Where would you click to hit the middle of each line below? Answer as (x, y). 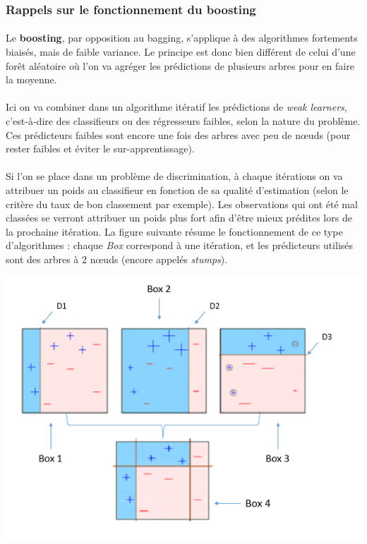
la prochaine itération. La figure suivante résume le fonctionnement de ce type (174, 231)
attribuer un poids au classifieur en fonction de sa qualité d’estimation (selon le (177, 189)
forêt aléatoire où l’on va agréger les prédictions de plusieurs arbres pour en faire (180, 65)
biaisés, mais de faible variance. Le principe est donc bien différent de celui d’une (181, 52)
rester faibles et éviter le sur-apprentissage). (100, 149)
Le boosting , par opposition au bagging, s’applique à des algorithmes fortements (182, 38)
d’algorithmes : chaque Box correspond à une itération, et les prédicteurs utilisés (180, 245)
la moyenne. (31, 79)
